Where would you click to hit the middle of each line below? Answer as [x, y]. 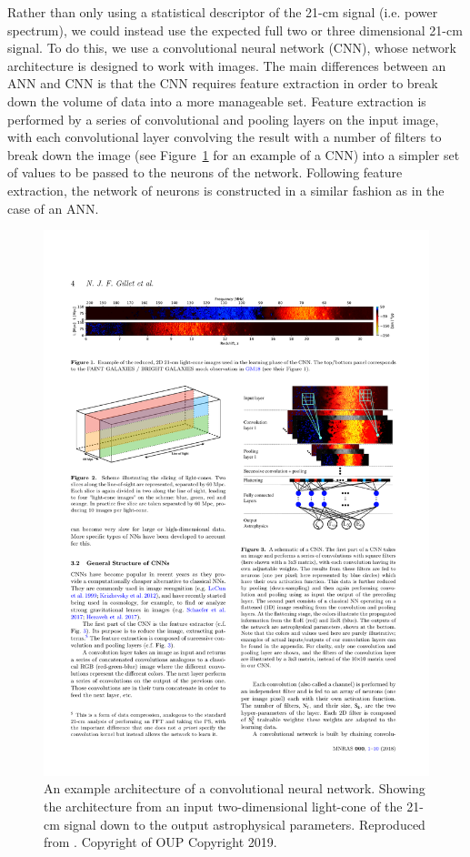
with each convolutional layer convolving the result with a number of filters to [225, 137]
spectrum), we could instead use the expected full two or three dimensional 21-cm [235, 30]
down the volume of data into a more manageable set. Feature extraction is [217, 101]
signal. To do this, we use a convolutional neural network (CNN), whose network [232, 48]
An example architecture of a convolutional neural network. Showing [235, 788]
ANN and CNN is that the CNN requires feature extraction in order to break [223, 83]
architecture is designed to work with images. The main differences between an [227, 65]
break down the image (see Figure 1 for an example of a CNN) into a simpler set [234, 154]
